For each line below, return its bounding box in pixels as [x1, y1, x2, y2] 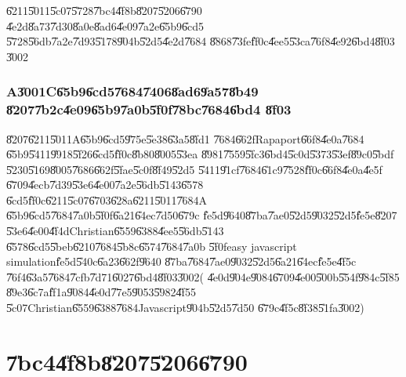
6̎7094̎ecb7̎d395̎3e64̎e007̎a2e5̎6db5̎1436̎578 [6, 176, 204, 193]
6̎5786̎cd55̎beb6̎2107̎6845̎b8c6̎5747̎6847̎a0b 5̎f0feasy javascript [6, 237, 297, 254]
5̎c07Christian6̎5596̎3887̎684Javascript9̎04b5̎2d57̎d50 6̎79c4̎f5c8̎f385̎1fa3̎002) [6, 299, 364, 316]
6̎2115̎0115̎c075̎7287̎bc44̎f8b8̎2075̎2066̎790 [6, 2, 202, 18]
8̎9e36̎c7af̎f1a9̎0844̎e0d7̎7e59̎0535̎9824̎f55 [6, 284, 196, 300]
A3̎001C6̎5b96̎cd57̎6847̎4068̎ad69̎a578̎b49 [6, 82, 259, 101]
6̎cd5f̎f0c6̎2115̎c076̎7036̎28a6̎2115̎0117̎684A [6, 191, 207, 208]
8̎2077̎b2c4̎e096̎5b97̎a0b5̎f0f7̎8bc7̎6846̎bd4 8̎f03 [6, 100, 292, 119]
